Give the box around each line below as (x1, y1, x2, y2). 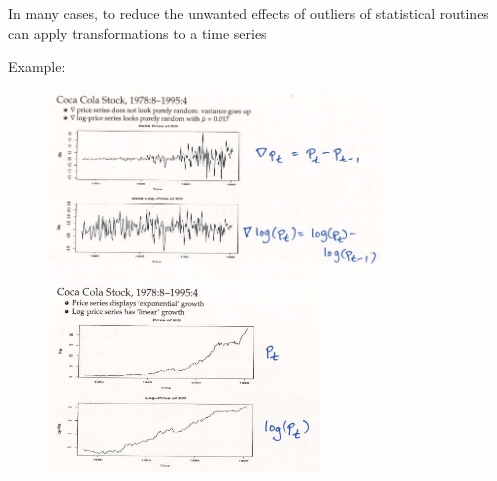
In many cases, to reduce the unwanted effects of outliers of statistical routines (8, 3, 489, 23)
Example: (8, 56, 66, 77)
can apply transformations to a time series (8, 22, 267, 43)
